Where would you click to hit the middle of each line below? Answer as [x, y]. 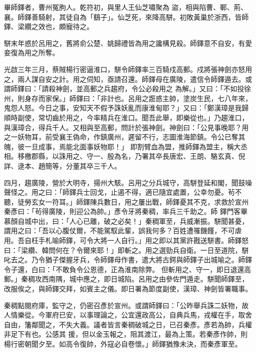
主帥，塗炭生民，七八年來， [207, 98]
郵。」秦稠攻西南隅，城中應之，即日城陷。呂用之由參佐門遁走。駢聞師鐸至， [126, 279]
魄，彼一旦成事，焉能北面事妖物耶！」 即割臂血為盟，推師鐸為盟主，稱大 [122, 146]
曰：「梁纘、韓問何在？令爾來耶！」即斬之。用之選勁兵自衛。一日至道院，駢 [126, 250]
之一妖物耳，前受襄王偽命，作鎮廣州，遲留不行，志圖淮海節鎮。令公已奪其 [125, 137]
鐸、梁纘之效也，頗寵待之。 [49, 26]
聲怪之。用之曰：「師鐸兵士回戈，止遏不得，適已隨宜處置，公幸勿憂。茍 [119, 192]
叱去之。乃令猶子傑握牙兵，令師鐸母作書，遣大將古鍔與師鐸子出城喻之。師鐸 [128, 260]
